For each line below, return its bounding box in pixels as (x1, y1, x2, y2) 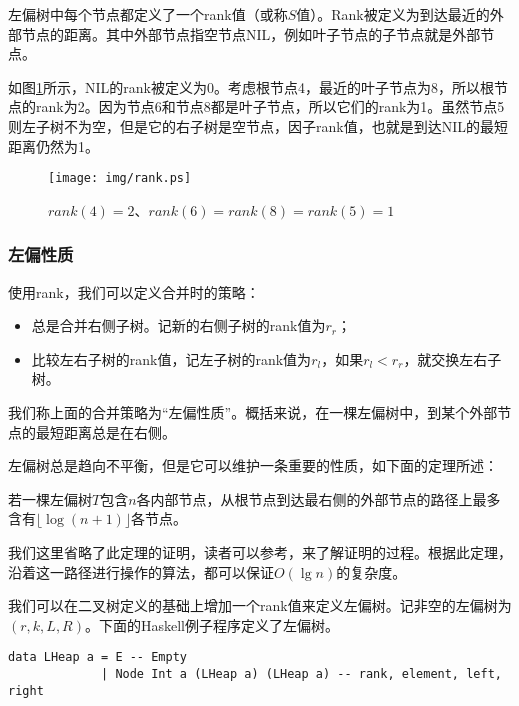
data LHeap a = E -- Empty (8, 650, 187, 665)
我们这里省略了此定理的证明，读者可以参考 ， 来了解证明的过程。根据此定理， (8, 541, 512, 562)
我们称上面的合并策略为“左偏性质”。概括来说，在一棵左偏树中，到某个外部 (8, 402, 498, 422)
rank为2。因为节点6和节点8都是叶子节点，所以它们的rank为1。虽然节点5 (35, 96, 505, 117)
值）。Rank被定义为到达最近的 (296, 4, 490, 24)
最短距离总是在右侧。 (35, 421, 176, 442)
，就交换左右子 (403, 348, 502, 369)
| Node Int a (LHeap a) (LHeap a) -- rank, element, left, (101, 667, 502, 681)
